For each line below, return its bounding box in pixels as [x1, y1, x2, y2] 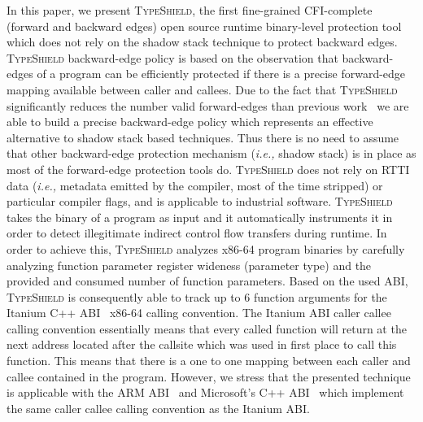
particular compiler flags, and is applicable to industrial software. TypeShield [7, 193, 393, 210]
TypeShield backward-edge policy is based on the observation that [7, 49, 338, 66]
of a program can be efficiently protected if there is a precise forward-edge [37, 65, 406, 82]
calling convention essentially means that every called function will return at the [7, 320, 407, 337]
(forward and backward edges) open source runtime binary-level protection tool [7, 17, 402, 34]
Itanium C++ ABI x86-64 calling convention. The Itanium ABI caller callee [7, 304, 391, 321]
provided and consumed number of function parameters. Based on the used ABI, [7, 272, 408, 289]
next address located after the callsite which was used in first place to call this [7, 336, 397, 353]
